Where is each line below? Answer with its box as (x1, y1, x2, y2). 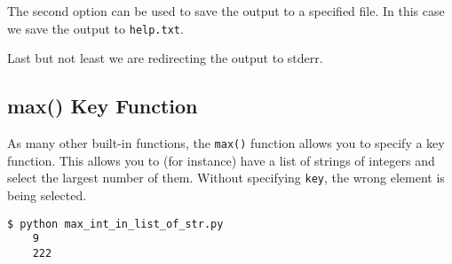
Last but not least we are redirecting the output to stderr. (7, 49, 323, 67)
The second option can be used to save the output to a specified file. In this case (7, 2, 445, 19)
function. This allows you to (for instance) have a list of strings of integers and (7, 151, 435, 169)
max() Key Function (7, 92, 198, 120)
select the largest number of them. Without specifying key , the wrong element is (7, 168, 445, 187)
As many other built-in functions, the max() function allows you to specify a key (7, 134, 445, 152)
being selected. (7, 185, 87, 204)
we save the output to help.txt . (7, 19, 184, 37)
